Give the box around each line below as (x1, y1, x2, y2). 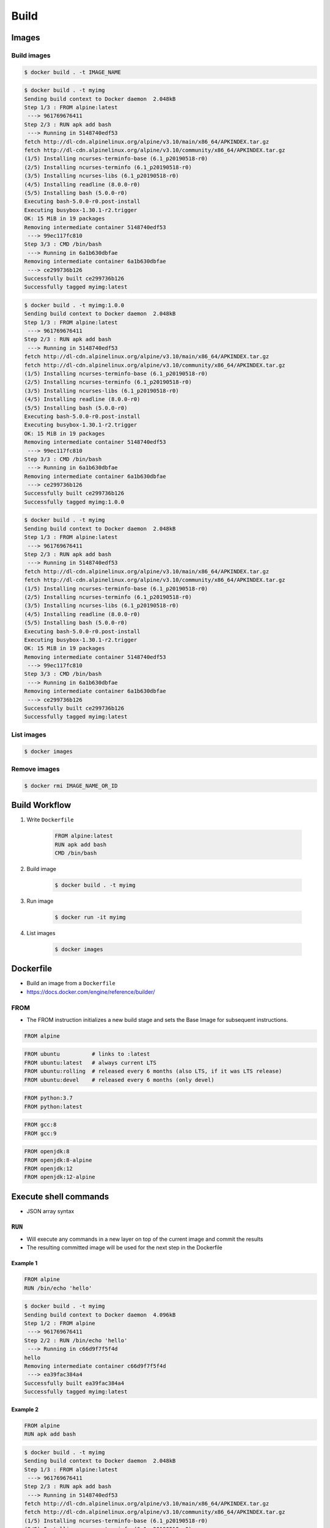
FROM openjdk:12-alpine (24, 1174, 96, 1181)
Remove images (11, 765, 61, 773)
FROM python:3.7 (24, 1095, 73, 1101)
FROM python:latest (24, 1103, 82, 1110)
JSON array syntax (26, 1207, 75, 1214)
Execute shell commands (11, 1191, 109, 1202)
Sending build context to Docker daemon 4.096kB (24, 1311, 176, 1318)
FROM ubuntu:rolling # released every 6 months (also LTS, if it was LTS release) (24, 1068, 282, 1075)
